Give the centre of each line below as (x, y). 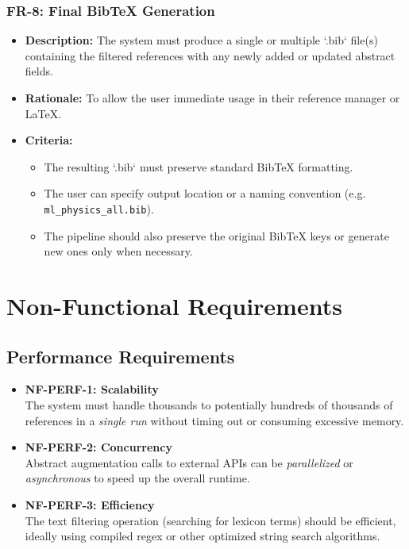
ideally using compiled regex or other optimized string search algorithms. (203, 536)
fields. (39, 71)
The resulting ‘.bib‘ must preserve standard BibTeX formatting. (199, 166)
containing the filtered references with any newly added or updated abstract (210, 55)
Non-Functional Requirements (174, 305)
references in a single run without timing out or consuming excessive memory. (214, 420)
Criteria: (49, 140)
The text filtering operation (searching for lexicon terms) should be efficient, (210, 520)
